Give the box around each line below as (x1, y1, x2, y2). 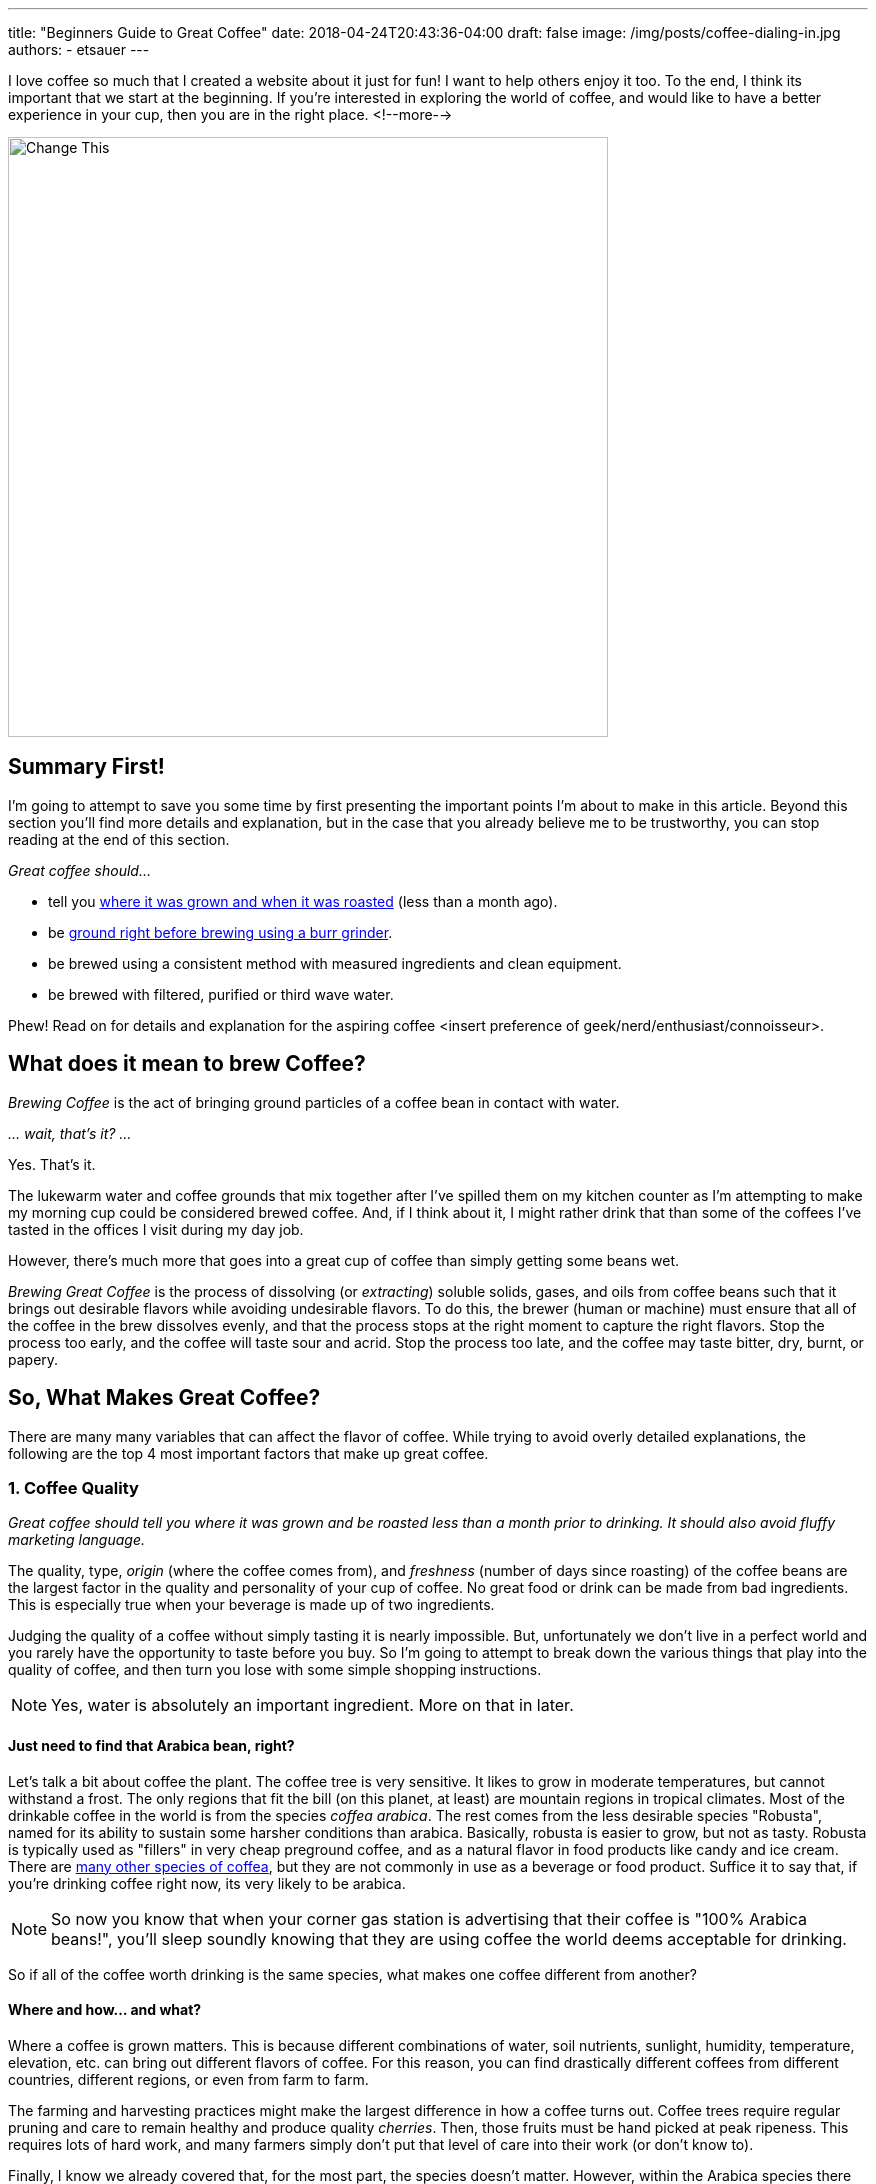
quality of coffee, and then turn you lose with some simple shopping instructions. (8, 1661, 542, 1679)
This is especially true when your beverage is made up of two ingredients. (8, 1596, 495, 1614)
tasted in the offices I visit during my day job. (8, 1220, 304, 1238)
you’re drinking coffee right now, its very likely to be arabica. (8, 1874, 406, 1892)
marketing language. (8, 1531, 145, 1549)
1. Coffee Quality (8, 1477, 139, 1498)
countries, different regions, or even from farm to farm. (8, 2070, 369, 2088)
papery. (8, 1350, 59, 1368)
